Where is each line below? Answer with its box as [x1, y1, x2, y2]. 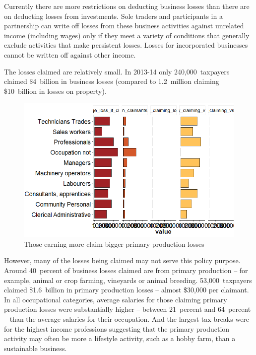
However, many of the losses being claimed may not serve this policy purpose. [4, 255, 241, 266]
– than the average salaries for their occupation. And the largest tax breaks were [4, 313, 250, 324]
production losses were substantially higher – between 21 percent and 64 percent [4, 304, 251, 314]
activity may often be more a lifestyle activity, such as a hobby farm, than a [4, 333, 236, 344]
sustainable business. [4, 343, 67, 353]
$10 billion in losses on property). [4, 85, 107, 96]
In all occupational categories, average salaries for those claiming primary [4, 294, 227, 304]
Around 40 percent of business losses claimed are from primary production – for [4, 265, 248, 275]
